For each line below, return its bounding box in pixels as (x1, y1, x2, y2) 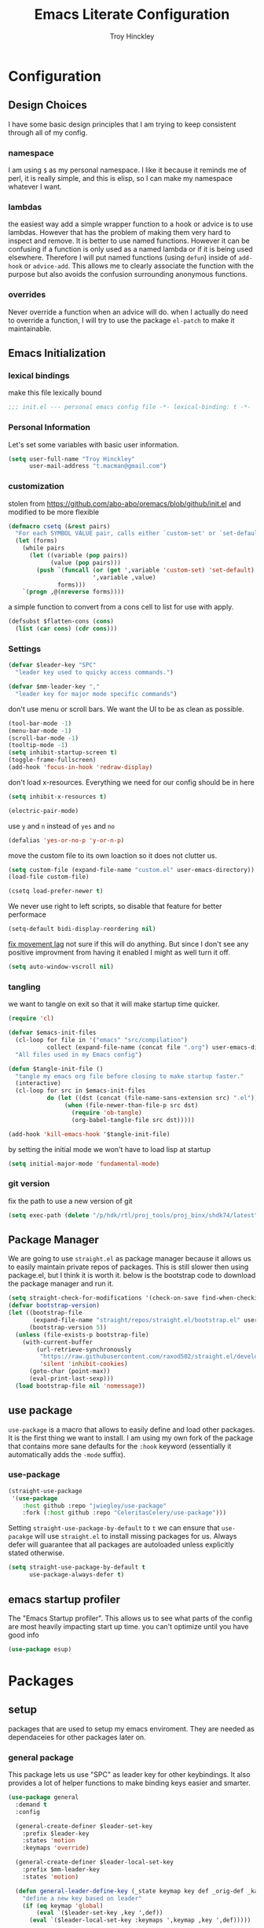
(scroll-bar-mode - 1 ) (8, 734, 79, 742)
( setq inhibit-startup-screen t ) (8, 749, 118, 756)
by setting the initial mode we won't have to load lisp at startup (8, 1144, 211, 1153)
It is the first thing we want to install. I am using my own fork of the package (8, 1433, 254, 1442)
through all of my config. (8, 127, 88, 137)
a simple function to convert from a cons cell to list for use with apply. (8, 602, 234, 612)
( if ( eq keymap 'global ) (22, 1901, 104, 1910)
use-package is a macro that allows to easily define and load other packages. (8, 1425, 255, 1434)
